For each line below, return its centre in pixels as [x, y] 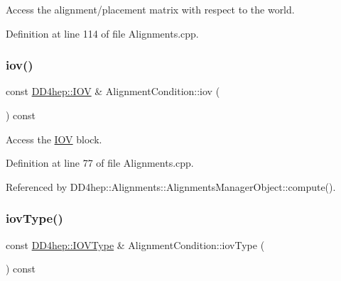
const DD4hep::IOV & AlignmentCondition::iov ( [113, 91]
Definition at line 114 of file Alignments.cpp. [102, 33]
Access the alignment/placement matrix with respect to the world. [150, 9]
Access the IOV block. [54, 139]
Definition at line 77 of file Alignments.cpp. [100, 163]
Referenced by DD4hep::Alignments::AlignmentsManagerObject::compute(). [171, 186]
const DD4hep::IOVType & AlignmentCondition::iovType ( [135, 244]
